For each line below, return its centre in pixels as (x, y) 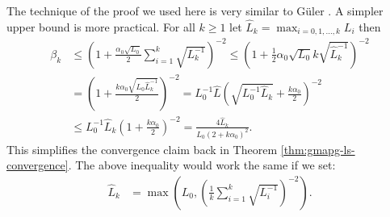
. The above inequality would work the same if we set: (202, 165)
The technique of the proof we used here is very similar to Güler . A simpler (195, 10)
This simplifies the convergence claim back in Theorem (142, 149)
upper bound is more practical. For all (101, 26)
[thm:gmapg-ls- (318, 149)
